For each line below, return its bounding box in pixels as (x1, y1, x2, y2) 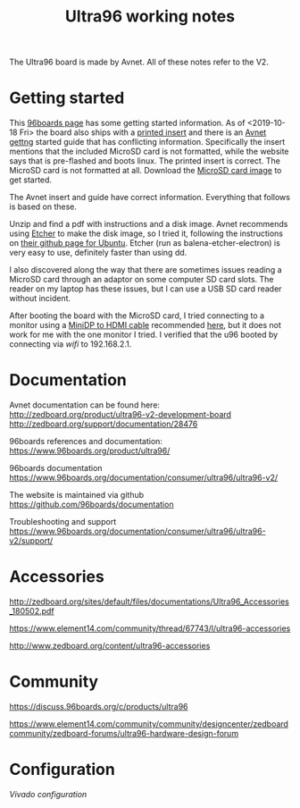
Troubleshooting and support (9, 517, 117, 527)
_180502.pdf (9, 606, 55, 616)
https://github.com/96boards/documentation (9, 499, 174, 510)
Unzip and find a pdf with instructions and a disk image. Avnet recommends (9, 219, 288, 230)
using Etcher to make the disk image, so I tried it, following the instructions (9, 228, 284, 239)
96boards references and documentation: (9, 436, 163, 447)
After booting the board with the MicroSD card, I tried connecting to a (9, 310, 265, 321)
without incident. (9, 293, 71, 304)
